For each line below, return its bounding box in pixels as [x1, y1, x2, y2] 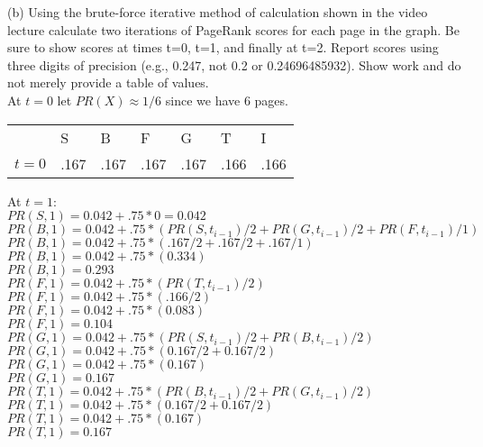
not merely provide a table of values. [7, 73, 209, 92]
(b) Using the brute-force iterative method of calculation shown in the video [7, 3, 428, 21]
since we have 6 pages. [165, 90, 288, 109]
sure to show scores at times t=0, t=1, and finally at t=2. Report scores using [7, 38, 439, 57]
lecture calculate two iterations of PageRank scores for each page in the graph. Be [7, 20, 460, 39]
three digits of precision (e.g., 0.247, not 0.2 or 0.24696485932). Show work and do [7, 55, 461, 74]
